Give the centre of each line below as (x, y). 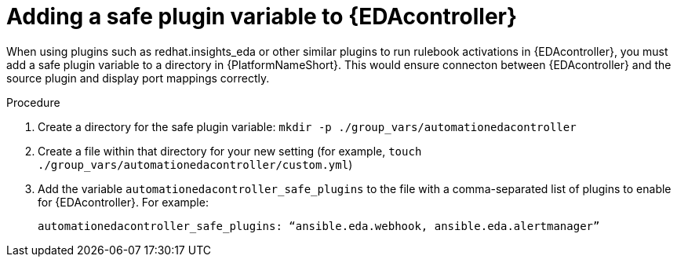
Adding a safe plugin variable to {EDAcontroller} (262, 16)
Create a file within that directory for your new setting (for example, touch (230, 151)
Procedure (33, 102)
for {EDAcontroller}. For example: (123, 202)
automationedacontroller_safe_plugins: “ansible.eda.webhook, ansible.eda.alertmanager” (319, 226)
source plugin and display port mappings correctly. (138, 78)
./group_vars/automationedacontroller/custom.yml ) (195, 164)
